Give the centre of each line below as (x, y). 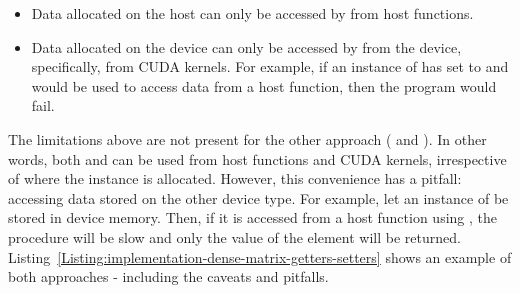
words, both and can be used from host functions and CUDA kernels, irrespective (257, 158)
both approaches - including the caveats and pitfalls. (168, 276)
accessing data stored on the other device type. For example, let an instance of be (258, 197)
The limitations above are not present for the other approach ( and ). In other (247, 138)
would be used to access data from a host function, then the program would (264, 85)
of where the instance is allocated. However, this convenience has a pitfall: (235, 178)
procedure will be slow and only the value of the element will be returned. (234, 236)
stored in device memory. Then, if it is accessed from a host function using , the (252, 217)
